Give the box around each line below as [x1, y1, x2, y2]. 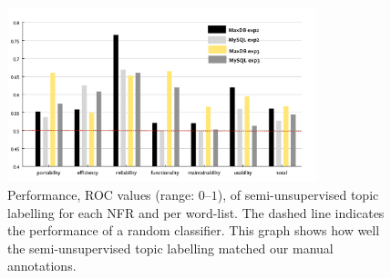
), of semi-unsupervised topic [217, 185, 379, 204]
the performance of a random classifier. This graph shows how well [7, 221, 380, 240]
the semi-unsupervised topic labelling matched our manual [7, 238, 334, 257]
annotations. [7, 256, 77, 275]
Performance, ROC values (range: [7, 185, 195, 204]
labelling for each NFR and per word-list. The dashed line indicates [7, 203, 385, 222]
